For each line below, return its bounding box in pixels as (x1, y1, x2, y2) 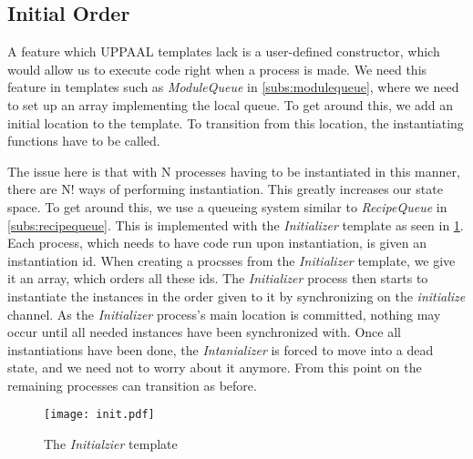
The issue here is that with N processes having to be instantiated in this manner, (7, 161, 460, 180)
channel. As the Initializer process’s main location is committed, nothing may (7, 304, 441, 323)
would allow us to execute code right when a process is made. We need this (7, 59, 427, 78)
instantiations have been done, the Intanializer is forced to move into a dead (7, 340, 434, 359)
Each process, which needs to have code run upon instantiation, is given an (7, 233, 427, 252)
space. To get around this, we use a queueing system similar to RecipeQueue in (7, 197, 447, 216)
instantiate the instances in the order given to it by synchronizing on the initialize (7, 286, 466, 305)
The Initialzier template (44, 434, 178, 454)
